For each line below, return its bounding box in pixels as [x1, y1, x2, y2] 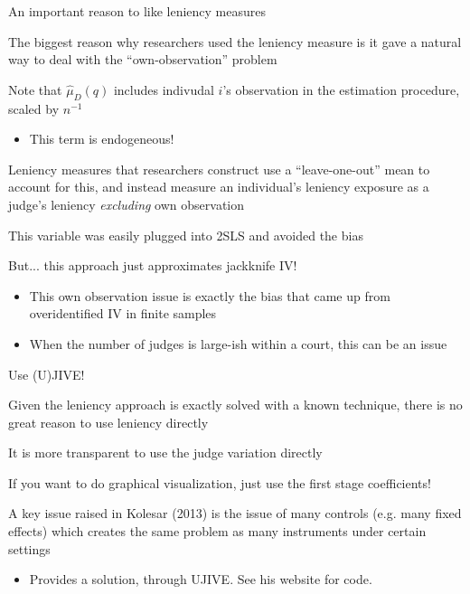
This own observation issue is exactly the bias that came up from [29, 286, 390, 305]
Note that [8, 80, 62, 99]
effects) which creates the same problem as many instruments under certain [8, 522, 427, 541]
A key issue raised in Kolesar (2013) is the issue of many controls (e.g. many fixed [8, 504, 462, 523]
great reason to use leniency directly [8, 412, 209, 431]
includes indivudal [113, 80, 214, 99]
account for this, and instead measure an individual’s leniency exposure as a [8, 177, 429, 196]
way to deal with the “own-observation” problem [8, 50, 277, 69]
